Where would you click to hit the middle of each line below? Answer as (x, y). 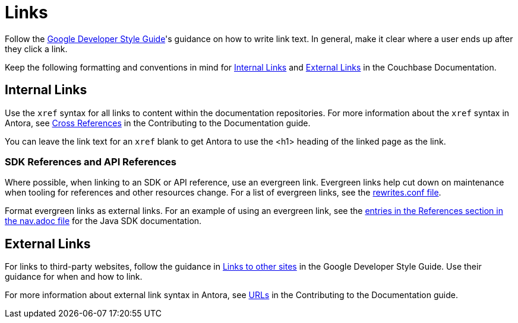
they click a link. (36, 49)
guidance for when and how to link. (74, 277)
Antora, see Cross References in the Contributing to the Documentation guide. (158, 123)
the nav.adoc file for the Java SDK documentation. (103, 221)
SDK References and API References (91, 161)
